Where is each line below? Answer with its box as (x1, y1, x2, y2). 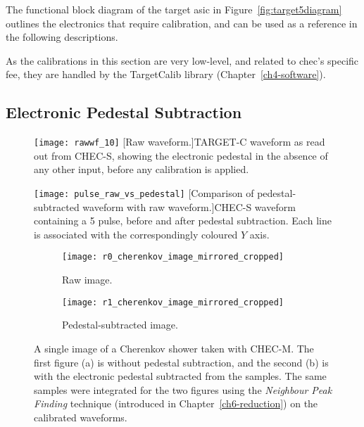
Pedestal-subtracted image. (62, 317, 178, 332)
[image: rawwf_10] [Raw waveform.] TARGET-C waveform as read (34, 134, 325, 149)
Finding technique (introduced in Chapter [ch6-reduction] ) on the (34, 396, 318, 411)
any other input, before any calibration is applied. (34, 162, 249, 177)
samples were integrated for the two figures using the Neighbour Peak (34, 382, 332, 397)
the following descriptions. (6, 30, 118, 44)
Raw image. (62, 272, 113, 287)
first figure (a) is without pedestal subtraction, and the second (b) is (34, 355, 329, 369)
